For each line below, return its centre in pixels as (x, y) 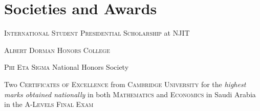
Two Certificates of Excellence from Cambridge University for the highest (125, 84)
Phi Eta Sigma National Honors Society (67, 67)
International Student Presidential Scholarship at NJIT (97, 33)
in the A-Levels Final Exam (49, 104)
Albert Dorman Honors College (57, 50)
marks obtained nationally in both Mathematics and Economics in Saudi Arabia (130, 94)
